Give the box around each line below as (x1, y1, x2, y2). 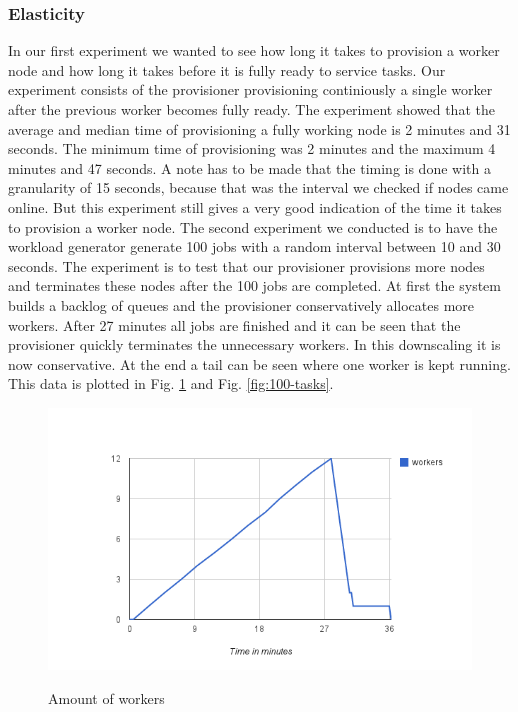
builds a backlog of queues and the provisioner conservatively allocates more (8, 294, 475, 315)
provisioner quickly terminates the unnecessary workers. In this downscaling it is (8, 334, 501, 355)
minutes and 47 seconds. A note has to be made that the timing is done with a (8, 157, 491, 178)
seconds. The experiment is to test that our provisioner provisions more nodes (8, 255, 485, 276)
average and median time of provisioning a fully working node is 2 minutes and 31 (8, 118, 511, 139)
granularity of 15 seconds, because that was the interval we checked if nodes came (8, 177, 509, 198)
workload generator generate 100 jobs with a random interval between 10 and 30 (8, 236, 501, 257)
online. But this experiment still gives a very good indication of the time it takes (8, 196, 502, 217)
